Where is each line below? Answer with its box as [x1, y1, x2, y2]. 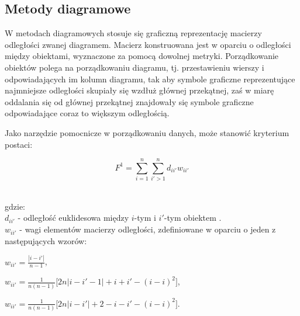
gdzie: [5, 200, 25, 212]
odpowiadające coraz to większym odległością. [5, 107, 170, 119]
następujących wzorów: [5, 234, 87, 246]
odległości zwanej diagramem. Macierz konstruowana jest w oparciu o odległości [5, 38, 291, 50]
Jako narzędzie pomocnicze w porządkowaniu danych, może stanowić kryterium [5, 126, 289, 138]
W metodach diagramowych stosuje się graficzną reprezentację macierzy [5, 27, 262, 39]
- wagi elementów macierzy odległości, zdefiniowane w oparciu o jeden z [19, 223, 276, 235]
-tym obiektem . [164, 211, 222, 224]
